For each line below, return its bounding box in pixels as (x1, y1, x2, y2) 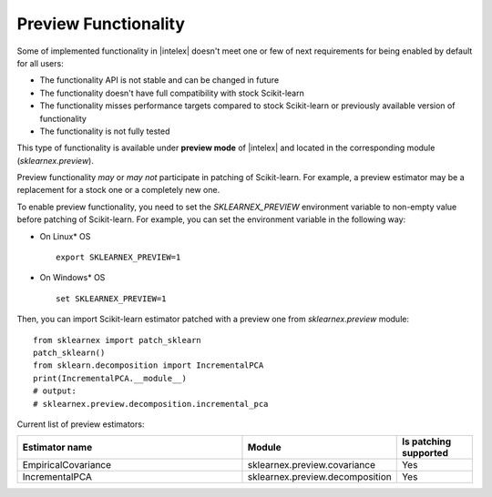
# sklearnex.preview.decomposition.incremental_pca (33, 399, 269, 409)
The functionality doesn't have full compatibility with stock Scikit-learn (39, 87, 304, 98)
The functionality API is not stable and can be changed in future (39, 75, 280, 86)
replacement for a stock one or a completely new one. (16, 185, 220, 196)
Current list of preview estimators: (16, 419, 145, 430)
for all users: (16, 57, 64, 68)
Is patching (401, 435, 452, 448)
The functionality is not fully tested (39, 126, 170, 137)
